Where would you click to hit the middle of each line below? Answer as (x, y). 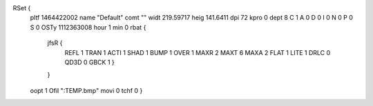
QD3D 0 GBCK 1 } (90, 62)
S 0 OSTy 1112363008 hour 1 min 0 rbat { (88, 27)
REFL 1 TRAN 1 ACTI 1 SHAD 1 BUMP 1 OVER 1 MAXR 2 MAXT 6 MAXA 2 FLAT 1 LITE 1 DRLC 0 (198, 52)
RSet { (22, 8)
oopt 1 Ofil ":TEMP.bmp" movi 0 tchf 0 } (86, 90)
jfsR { (55, 43)
